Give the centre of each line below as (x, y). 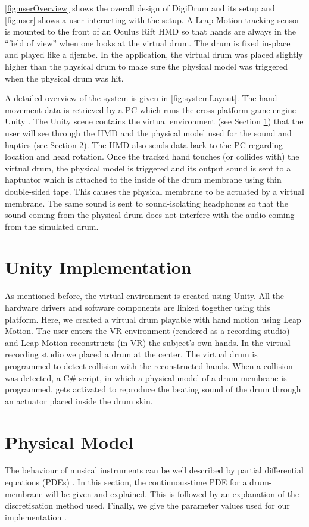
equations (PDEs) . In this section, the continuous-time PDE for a (126, 482)
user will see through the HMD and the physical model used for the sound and (148, 132)
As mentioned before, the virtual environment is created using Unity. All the (145, 296)
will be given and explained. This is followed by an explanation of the (172, 493)
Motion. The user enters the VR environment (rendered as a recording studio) (147, 331)
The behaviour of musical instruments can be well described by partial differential (154, 470)
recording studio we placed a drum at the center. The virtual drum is (131, 354)
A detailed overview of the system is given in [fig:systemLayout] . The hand (141, 98)
